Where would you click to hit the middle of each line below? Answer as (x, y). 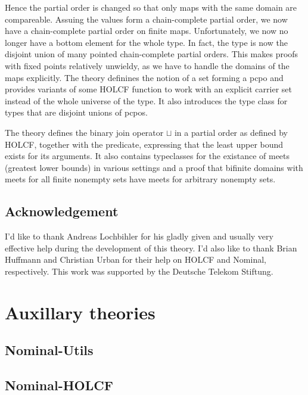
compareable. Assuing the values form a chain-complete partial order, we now (146, 19)
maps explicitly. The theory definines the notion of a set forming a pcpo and (144, 77)
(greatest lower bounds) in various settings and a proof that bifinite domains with (154, 167)
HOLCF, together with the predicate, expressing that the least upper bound (144, 144)
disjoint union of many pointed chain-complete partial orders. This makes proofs (152, 54)
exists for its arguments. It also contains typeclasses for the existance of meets (147, 156)
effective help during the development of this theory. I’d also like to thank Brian (151, 248)
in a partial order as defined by (231, 132)
